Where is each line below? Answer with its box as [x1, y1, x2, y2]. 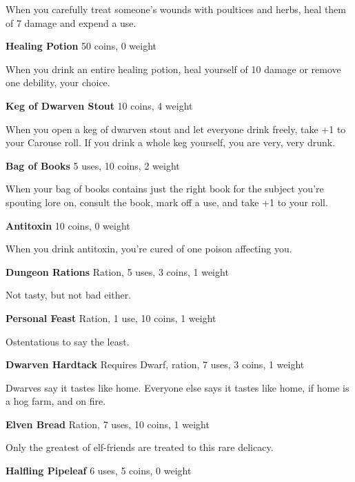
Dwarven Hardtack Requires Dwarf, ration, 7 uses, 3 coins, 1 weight [6, 357, 305, 372]
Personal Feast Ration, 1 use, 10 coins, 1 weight [6, 310, 216, 325]
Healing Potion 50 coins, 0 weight [6, 39, 157, 53]
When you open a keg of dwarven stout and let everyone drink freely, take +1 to [6, 121, 346, 136]
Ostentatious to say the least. [6, 334, 130, 348]
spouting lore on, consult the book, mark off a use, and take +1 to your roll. [6, 194, 328, 209]
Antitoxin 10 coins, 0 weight [6, 218, 130, 232]
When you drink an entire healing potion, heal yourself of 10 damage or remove [6, 61, 341, 76]
